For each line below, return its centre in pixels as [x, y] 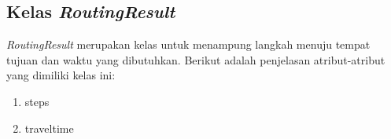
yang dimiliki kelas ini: [61, 75]
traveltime [49, 128]
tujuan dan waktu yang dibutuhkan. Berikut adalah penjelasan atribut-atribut [196, 59]
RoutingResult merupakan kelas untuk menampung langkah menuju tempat [188, 44]
